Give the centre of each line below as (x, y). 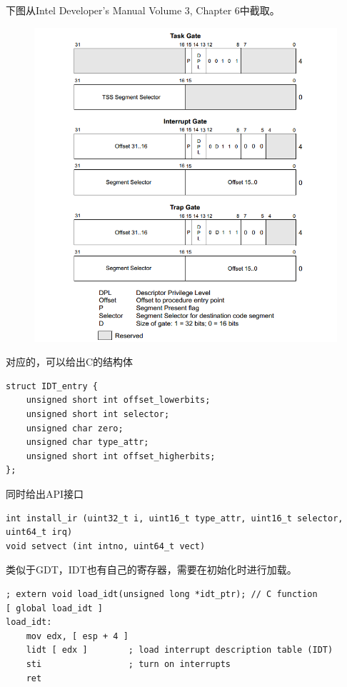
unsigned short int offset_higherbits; (121, 456)
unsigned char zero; (75, 428)
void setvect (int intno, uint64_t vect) (106, 546)
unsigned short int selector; (98, 414)
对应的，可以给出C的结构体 (70, 362)
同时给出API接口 (45, 493)
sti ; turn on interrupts (128, 664)
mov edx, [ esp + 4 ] (77, 636)
